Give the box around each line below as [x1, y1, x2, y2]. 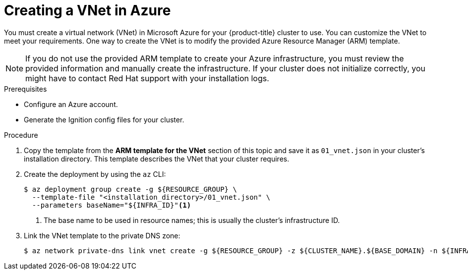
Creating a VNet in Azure [4, 2, 171, 19]
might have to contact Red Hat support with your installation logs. [25, 73, 269, 83]
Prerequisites [4, 84, 47, 93]
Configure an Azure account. [24, 100, 118, 109]
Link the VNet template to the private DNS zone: [24, 231, 180, 240]
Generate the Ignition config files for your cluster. [24, 115, 184, 124]
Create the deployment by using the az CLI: [24, 169, 166, 178]
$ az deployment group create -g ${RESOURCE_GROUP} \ [24, 185, 237, 193]
